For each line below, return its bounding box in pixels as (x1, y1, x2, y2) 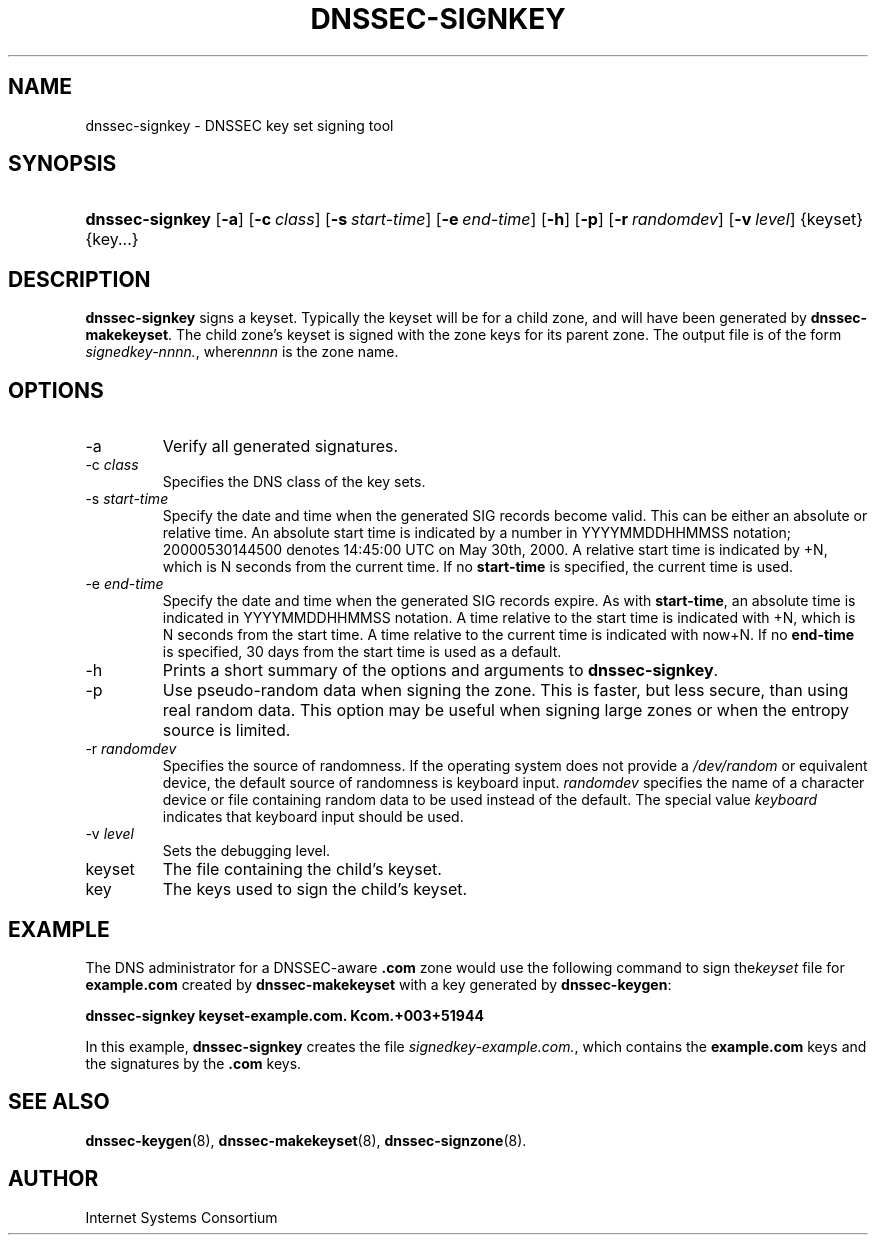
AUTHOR (8, 1166, 99, 1192)
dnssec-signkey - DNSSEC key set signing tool (85, 116, 394, 134)
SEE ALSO (8, 1089, 110, 1115)
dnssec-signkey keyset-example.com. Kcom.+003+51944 (85, 1006, 484, 1024)
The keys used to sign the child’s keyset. (162, 879, 468, 900)
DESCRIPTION (8, 266, 151, 292)
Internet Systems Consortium (85, 1208, 278, 1226)
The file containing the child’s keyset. (162, 859, 442, 880)
